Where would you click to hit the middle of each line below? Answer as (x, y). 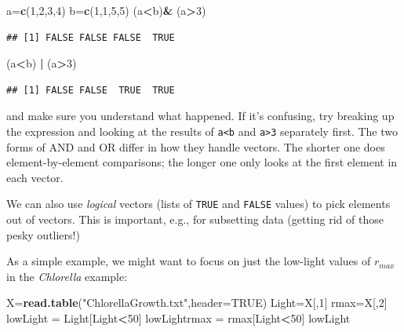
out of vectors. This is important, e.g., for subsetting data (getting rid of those (195, 219)
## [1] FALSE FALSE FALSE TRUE (91, 37)
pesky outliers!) (43, 234)
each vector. (35, 177)
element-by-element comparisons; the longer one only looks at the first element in (202, 162)
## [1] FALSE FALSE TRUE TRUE (91, 90)
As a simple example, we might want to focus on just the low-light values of (189, 261)
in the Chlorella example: (67, 276)
